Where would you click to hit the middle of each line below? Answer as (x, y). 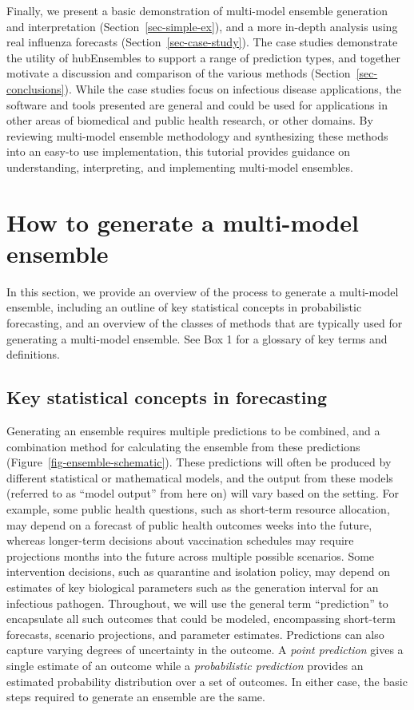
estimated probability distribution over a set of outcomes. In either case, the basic (207, 681)
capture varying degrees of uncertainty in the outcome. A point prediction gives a (205, 650)
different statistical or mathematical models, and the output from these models (200, 477)
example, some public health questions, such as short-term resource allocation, (198, 508)
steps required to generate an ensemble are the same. (136, 697)
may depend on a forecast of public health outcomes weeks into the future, (189, 524)
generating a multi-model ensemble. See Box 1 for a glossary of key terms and (197, 338)
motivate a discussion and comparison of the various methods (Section (179, 73)
